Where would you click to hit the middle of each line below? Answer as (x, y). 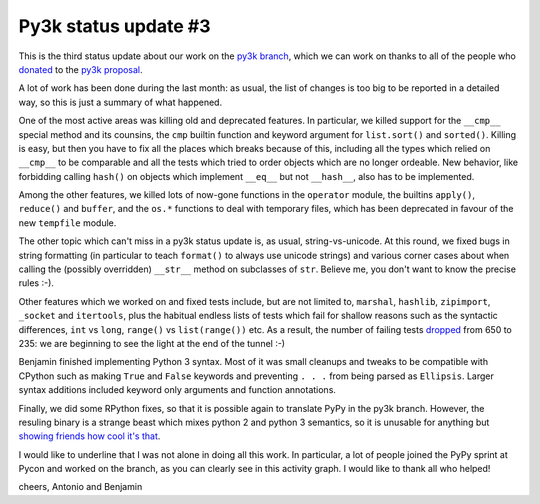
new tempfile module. (67, 222)
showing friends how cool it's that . (89, 436)
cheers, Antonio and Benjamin (80, 487)
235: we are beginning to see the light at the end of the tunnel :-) (151, 343)
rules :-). (36, 283)
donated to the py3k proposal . (81, 69)
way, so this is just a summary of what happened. (120, 102)
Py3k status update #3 (114, 26)
